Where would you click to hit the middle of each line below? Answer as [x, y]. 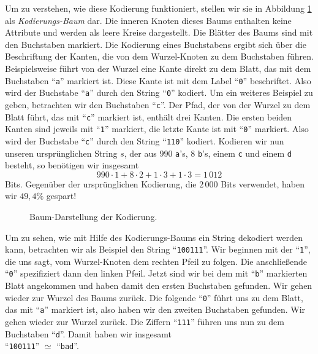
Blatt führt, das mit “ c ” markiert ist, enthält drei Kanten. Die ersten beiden [149, 116]
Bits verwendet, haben [263, 183]
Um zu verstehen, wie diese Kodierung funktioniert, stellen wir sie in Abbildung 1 [158, 8]
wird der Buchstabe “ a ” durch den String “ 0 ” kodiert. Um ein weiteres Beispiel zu [159, 92]
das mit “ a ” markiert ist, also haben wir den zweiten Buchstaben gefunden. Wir [155, 309]
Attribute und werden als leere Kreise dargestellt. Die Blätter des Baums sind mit [159, 32]
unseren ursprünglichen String [61, 153]
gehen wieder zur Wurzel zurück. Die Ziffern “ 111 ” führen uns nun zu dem [145, 321]
